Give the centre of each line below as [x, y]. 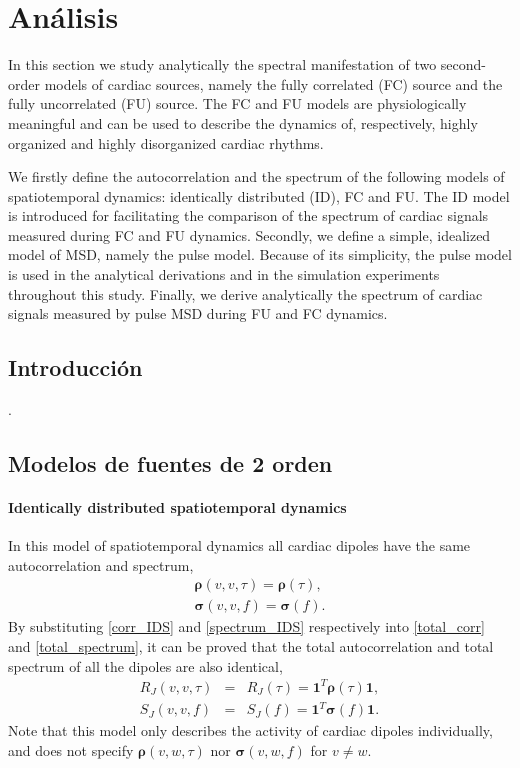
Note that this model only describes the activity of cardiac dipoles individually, [250, 730]
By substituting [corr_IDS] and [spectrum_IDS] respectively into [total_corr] [246, 626]
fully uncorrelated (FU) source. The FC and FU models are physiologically [237, 103]
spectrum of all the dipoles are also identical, [145, 665]
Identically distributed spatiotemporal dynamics [177, 507]
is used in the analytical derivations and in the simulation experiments [224, 274]
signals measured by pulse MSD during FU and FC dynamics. [198, 313]
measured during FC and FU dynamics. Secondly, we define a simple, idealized [249, 234]
